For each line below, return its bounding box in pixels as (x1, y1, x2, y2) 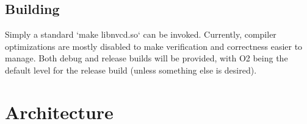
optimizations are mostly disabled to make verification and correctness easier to (5, 40, 303, 52)
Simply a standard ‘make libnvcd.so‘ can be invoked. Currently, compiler (5, 28, 276, 41)
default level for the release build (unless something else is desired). (5, 63, 257, 76)
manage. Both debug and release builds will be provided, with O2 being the (5, 52, 288, 64)
